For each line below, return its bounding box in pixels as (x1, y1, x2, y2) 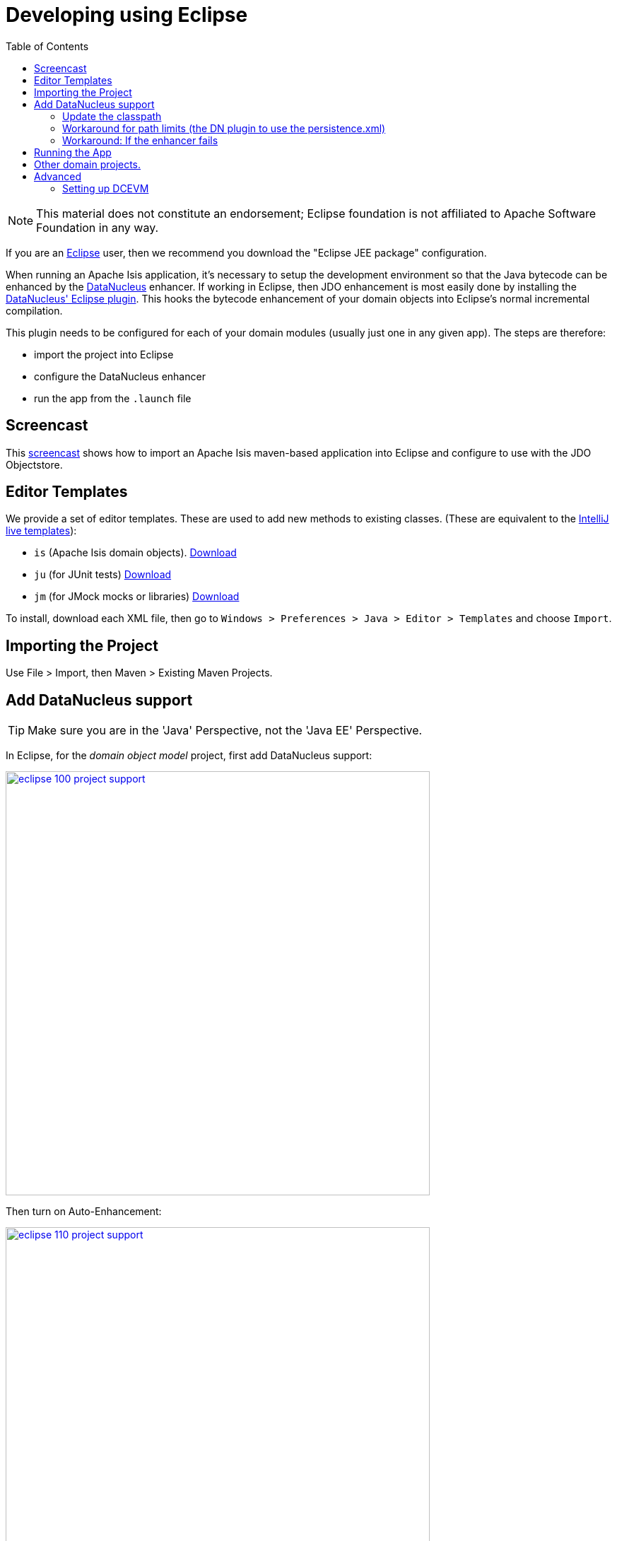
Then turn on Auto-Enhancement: (6, 1205, 162, 1218)
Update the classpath (62, 110, 162, 122)
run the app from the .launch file (34, 392, 192, 404)
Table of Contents (6, 40, 89, 52)
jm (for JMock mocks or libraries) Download (34, 590, 240, 603)
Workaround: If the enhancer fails (62, 134, 218, 146)
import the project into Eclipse (34, 348, 174, 361)
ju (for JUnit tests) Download (34, 568, 172, 581)
